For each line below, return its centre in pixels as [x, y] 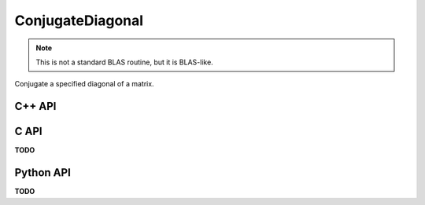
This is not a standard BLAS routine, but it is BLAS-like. [125, 62]
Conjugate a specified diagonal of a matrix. [84, 84]
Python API [42, 173]
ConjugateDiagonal [79, 20]
